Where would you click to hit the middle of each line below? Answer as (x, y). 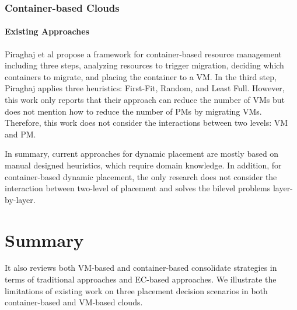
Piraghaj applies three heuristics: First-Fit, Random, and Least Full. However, (145, 88)
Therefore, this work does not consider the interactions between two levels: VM (146, 123)
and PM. (20, 134)
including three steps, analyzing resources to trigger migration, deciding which (144, 65)
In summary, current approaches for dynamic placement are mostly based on (142, 154)
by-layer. (20, 199)
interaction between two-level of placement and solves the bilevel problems (138, 188)
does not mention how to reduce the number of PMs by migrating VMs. (133, 111)
